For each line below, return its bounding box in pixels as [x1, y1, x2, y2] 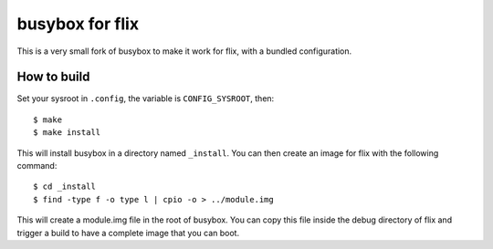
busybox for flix [16, 14, 140, 34]
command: [16, 161, 58, 171]
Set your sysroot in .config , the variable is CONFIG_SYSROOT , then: [16, 93, 275, 104]
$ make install [33, 128, 101, 138]
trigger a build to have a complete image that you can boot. [16, 227, 240, 238]
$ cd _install [33, 182, 96, 192]
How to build [16, 69, 90, 85]
